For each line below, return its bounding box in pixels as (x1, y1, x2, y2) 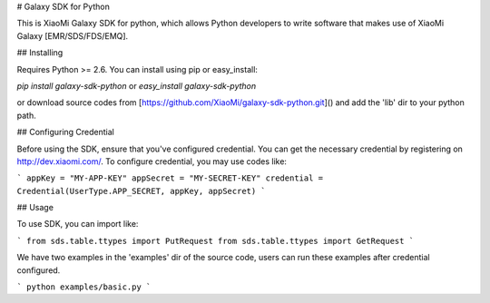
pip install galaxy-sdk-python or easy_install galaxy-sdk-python (16, 80, 257, 91)
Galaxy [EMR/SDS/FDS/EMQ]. (16, 30, 129, 41)
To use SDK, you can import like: (16, 219, 139, 230)
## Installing (16, 47, 64, 58)
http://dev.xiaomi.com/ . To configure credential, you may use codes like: (16, 155, 288, 167)
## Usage (16, 202, 54, 213)
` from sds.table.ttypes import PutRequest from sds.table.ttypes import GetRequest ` (16, 236, 415, 246)
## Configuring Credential (16, 127, 115, 138)
